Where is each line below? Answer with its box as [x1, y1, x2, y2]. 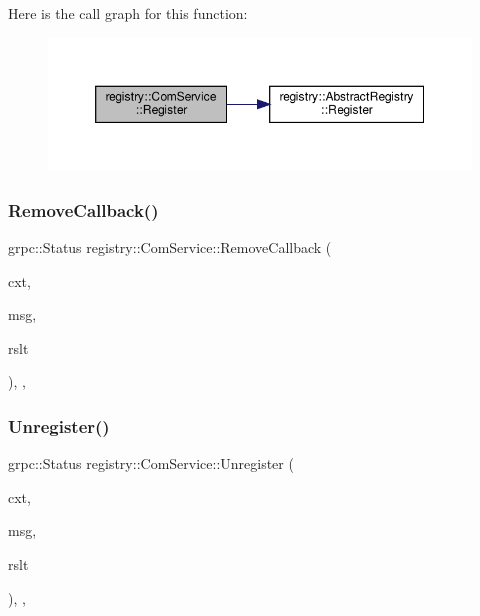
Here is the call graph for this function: [8, 3, 248, 23]
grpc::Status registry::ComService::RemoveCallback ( [8, 237, 332, 258]
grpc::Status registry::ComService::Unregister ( [8, 453, 294, 474]
